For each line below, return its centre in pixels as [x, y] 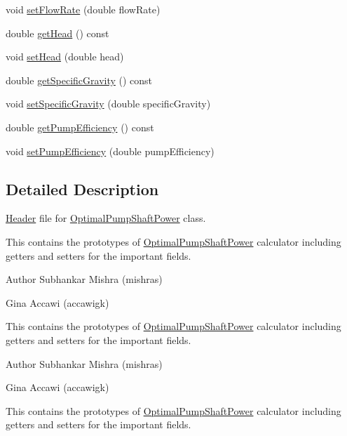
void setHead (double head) [65, 57]
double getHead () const [57, 33]
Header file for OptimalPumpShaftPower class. [106, 218]
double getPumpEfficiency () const [80, 127]
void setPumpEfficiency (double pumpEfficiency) [110, 151]
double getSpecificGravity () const [79, 80]
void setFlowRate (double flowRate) [83, 9]
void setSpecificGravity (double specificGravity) [108, 104]
